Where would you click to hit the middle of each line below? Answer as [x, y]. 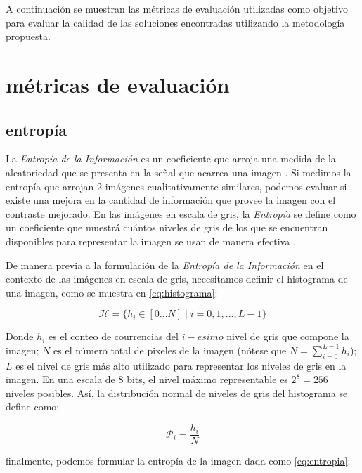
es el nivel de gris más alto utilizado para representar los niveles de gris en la [181, 365]
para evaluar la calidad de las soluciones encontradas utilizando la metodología [175, 22]
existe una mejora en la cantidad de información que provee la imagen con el [171, 200]
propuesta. [28, 36]
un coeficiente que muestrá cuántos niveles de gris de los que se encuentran [167, 227]
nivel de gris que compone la [288, 336]
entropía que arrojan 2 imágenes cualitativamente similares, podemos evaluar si [176, 186]
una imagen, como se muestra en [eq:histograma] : [112, 292]
